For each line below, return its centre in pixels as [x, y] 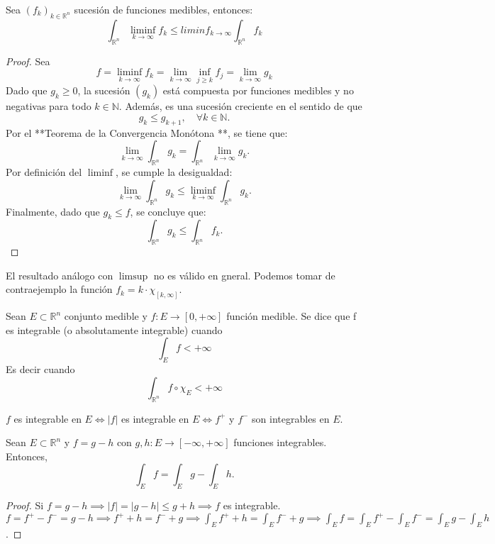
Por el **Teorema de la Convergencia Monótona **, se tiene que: [147, 132]
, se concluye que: [168, 211]
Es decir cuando [40, 369]
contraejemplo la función [59, 289]
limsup [133, 276]
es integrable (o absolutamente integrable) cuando [114, 329]
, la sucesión [104, 90]
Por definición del [44, 172]
